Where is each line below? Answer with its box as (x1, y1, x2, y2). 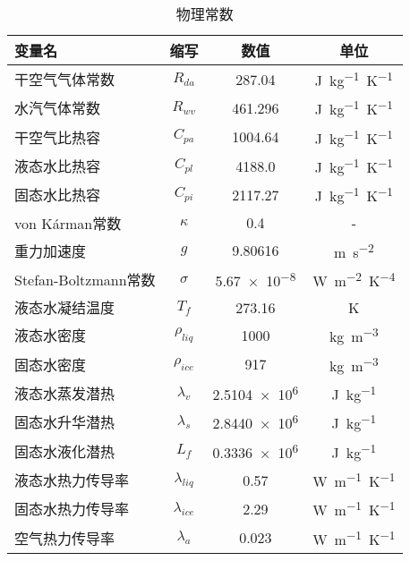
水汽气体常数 (14, 98, 101, 119)
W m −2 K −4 (312, 267, 396, 292)
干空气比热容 (14, 126, 101, 148)
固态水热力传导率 (14, 498, 130, 520)
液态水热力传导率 (14, 470, 130, 491)
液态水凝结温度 (14, 297, 115, 319)
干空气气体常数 (14, 69, 115, 90)
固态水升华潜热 (14, 412, 115, 433)
